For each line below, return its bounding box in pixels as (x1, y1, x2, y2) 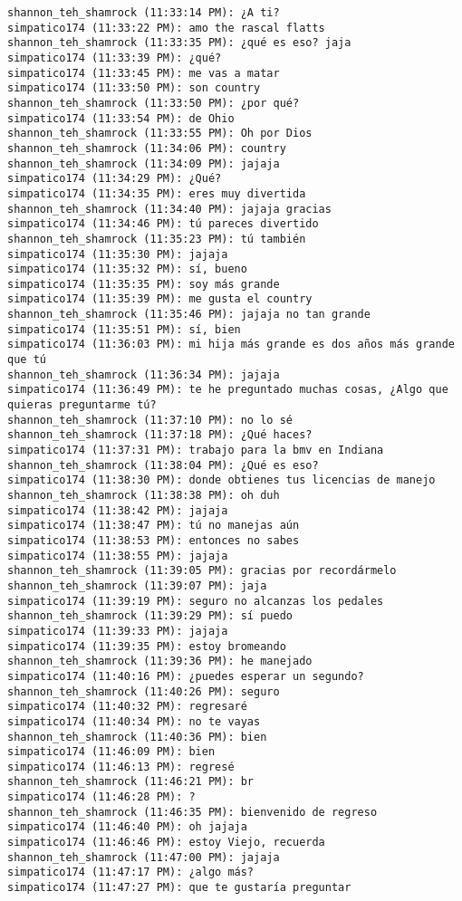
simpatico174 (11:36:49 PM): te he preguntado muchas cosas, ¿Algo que (7, 383, 448, 397)
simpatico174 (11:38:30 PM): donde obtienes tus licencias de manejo (7, 474, 436, 487)
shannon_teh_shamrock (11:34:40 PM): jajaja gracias (7, 202, 332, 216)
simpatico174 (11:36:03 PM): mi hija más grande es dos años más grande (7, 338, 455, 351)
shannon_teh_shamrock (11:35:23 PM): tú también (7, 232, 306, 245)
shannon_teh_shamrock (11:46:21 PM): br (7, 775, 255, 789)
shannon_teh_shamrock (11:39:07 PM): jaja (7, 579, 267, 592)
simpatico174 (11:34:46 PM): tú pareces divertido (7, 217, 319, 231)
